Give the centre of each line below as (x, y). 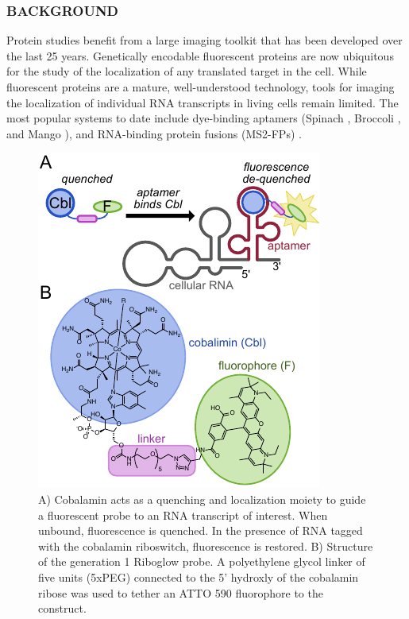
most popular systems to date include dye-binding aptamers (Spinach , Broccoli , (204, 118)
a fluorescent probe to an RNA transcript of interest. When (183, 515)
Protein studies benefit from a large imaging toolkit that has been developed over (204, 40)
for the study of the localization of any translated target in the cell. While (187, 71)
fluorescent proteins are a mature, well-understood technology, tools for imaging (201, 87)
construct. (62, 608)
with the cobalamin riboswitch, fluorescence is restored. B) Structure (206, 545)
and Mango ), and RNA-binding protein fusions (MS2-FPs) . (154, 133)
